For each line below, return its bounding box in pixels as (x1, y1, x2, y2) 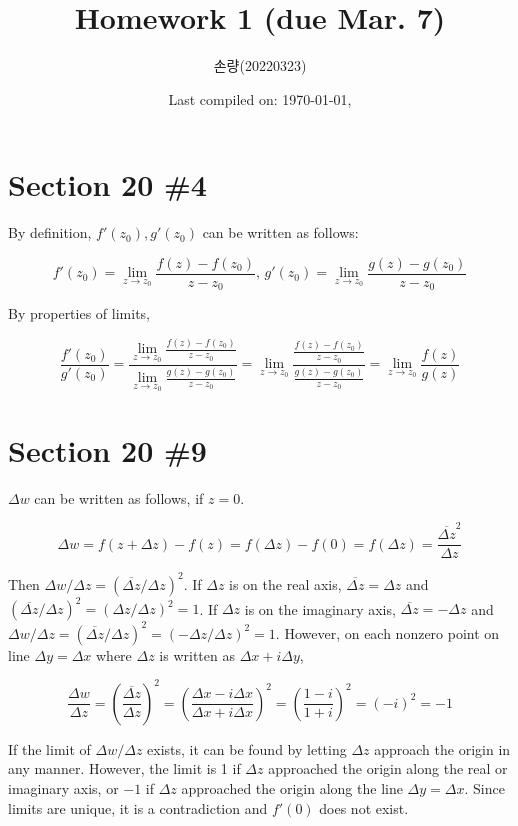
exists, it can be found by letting (147, 738, 347, 759)
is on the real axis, (229, 573, 342, 594)
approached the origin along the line (181, 777, 403, 798)
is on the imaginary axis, (244, 598, 396, 619)
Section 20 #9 (8, 429, 207, 470)
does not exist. (319, 797, 409, 818)
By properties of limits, (8, 303, 150, 324)
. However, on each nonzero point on (275, 622, 500, 643)
